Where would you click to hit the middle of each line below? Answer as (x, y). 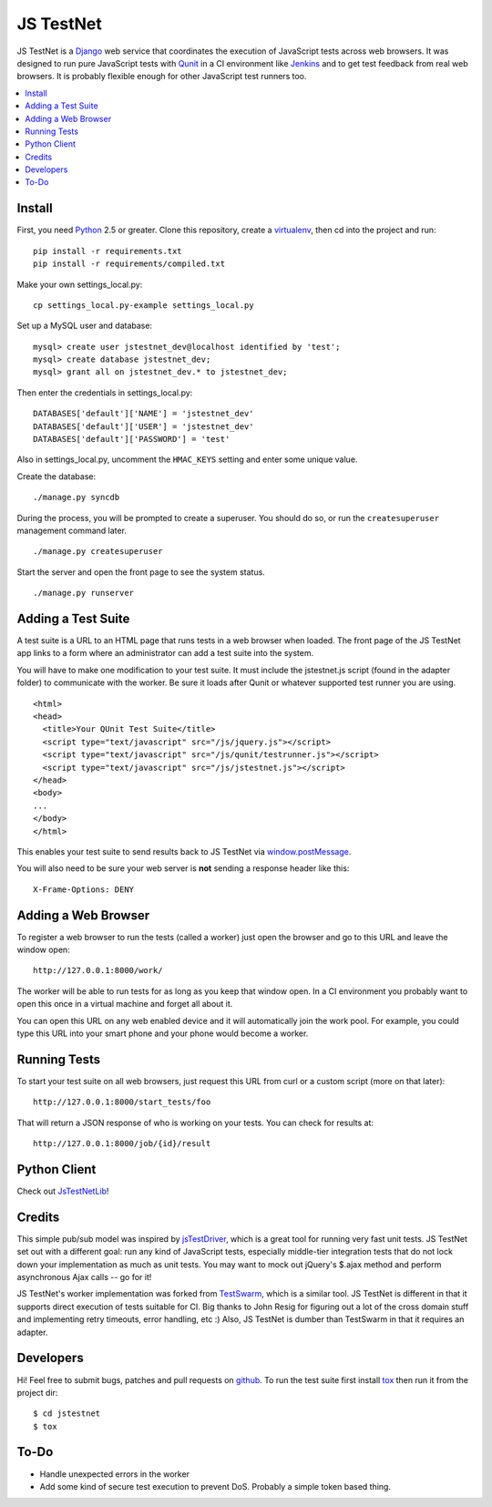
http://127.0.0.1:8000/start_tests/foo (122, 1102)
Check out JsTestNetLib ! (63, 1191)
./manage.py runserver (84, 593)
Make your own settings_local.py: (80, 284)
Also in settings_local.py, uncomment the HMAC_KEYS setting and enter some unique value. (187, 459)
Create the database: (56, 476)
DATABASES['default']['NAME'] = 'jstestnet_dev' (143, 414)
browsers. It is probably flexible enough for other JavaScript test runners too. (162, 77)
